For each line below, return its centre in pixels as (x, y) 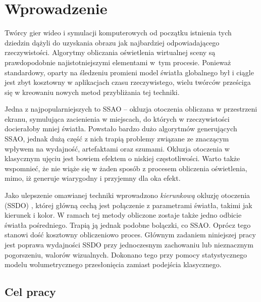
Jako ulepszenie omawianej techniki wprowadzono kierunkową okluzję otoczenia (127, 195)
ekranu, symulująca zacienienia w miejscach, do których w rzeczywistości (117, 118)
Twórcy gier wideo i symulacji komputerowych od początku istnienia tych (118, 33)
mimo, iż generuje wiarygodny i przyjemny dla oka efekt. (93, 178)
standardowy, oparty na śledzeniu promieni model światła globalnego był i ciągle (129, 72)
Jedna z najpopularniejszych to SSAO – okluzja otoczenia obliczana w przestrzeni (131, 109)
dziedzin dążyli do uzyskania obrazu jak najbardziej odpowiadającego (112, 42)
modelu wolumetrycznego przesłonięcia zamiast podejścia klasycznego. (113, 264)
